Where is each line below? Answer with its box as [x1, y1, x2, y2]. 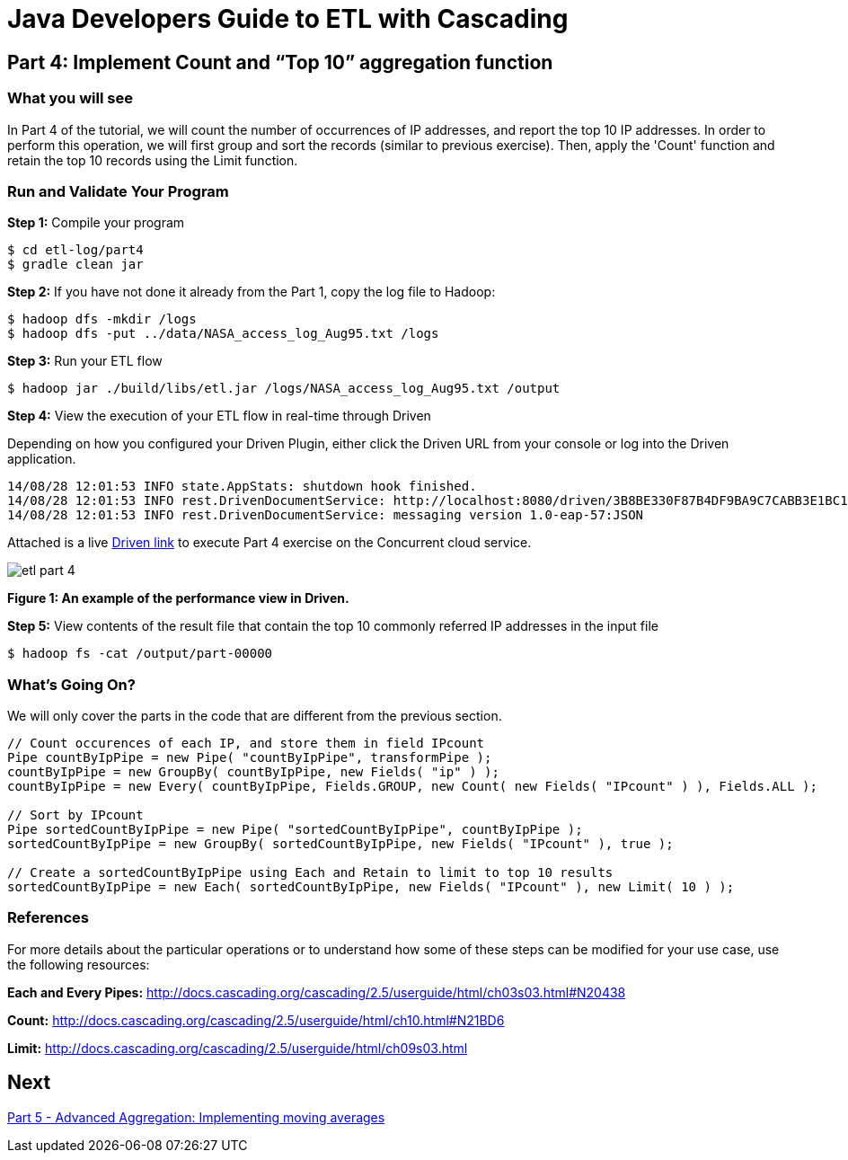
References [7, 908, 89, 927]
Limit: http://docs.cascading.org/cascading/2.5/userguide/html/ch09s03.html [7, 1040, 468, 1056]
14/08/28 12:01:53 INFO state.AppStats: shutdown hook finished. [7, 479, 477, 494]
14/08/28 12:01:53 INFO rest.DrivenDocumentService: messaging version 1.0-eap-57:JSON [7, 508, 644, 523]
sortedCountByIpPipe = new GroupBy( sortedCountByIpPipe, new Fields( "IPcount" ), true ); [7, 837, 674, 852]
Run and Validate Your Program [7, 182, 229, 200]
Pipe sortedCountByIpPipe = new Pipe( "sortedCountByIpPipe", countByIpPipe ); [7, 822, 583, 837]
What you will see [7, 89, 133, 108]
